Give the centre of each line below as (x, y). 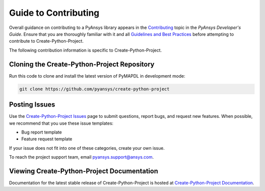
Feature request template (47, 139)
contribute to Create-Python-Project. (46, 41)
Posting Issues (32, 105)
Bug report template (42, 132)
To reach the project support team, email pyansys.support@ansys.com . (81, 157)
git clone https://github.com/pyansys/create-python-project (94, 89)
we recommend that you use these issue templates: (61, 123)
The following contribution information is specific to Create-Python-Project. (85, 50)
